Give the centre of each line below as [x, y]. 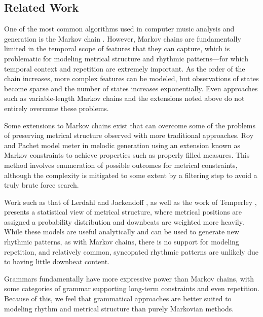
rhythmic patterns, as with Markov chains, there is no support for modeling [122, 242]
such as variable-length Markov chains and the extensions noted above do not [124, 98]
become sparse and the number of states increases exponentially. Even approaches [131, 88]
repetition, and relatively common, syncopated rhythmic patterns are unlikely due [131, 251]
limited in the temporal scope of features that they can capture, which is [117, 48]
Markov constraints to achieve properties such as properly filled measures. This [127, 155]
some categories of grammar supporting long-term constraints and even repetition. [132, 288]
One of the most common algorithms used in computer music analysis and [119, 29]
